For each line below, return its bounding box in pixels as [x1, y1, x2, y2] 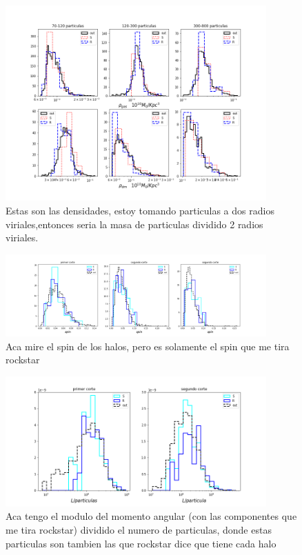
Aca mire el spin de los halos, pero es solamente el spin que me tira [6, 339, 290, 353]
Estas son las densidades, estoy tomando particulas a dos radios [6, 203, 274, 218]
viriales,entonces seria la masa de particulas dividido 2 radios [6, 216, 263, 231]
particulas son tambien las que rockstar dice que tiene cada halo [6, 536, 276, 550]
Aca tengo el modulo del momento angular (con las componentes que [6, 509, 297, 523]
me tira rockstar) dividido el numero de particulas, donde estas [6, 522, 272, 536]
